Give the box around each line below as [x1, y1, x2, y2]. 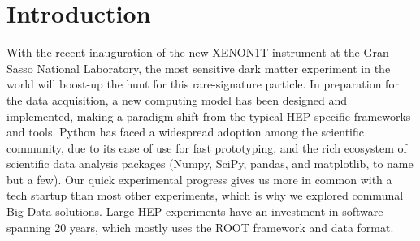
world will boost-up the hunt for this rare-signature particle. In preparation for [6, 75, 399, 93]
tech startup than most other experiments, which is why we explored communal [6, 187, 404, 204]
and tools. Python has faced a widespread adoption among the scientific [6, 123, 365, 140]
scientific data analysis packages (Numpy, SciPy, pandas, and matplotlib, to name [6, 155, 414, 172]
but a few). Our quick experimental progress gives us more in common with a [6, 170, 392, 187]
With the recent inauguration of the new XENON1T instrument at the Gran [6, 44, 389, 61]
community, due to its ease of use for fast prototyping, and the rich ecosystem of [6, 139, 407, 156]
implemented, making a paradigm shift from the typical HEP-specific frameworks [6, 107, 411, 124]
